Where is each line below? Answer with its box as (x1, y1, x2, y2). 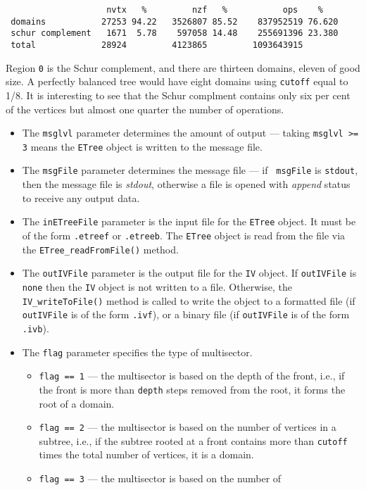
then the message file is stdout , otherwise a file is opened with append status (22, 177, 351, 191)
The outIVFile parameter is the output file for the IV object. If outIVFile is (22, 265, 357, 280)
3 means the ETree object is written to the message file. (22, 139, 263, 153)
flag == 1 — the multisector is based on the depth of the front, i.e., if (39, 368, 345, 383)
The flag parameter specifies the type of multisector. (22, 344, 253, 359)
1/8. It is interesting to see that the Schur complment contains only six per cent (6, 87, 351, 102)
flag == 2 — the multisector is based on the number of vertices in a (39, 420, 336, 434)
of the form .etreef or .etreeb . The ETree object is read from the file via (22, 227, 346, 242)
